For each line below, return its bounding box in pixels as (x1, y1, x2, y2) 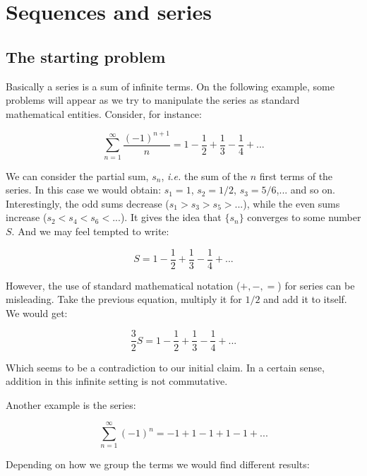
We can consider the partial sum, (6, 168, 149, 183)
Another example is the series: (6, 397, 136, 412)
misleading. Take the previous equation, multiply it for (6, 292, 242, 307)
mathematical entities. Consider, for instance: (6, 106, 202, 121)
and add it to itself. (263, 292, 347, 307)
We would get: (6, 305, 68, 320)
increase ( (6, 210, 47, 225)
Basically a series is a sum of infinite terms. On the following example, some (6, 78, 335, 93)
